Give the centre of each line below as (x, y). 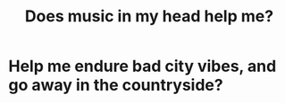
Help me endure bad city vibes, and (142, 66)
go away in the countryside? (116, 85)
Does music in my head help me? (149, 16)
